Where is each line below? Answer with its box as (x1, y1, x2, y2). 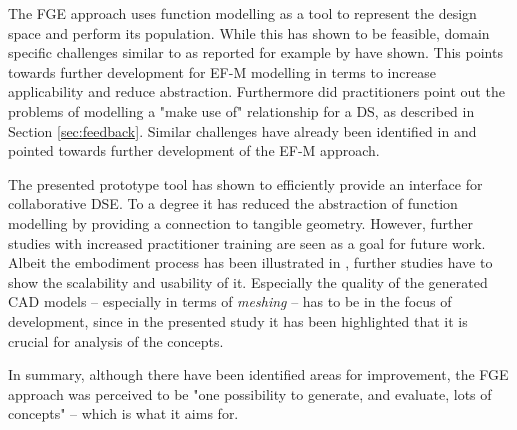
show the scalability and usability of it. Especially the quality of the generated (8, 271, 488, 292)
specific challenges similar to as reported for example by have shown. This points (8, 42, 503, 63)
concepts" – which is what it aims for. (8, 403, 239, 424)
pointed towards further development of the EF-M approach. (8, 140, 380, 161)
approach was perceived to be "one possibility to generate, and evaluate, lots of (8, 383, 492, 404)
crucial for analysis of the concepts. (8, 330, 224, 351)
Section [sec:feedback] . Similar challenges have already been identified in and (8, 120, 477, 141)
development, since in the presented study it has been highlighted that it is (8, 310, 468, 331)
